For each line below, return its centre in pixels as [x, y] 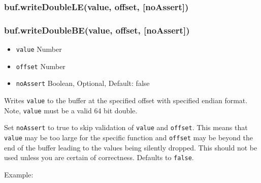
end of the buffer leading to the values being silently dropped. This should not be [131, 147]
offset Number [41, 66]
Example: [19, 174]
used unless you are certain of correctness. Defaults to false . [99, 157]
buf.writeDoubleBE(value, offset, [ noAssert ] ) [97, 30]
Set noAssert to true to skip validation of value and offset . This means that [126, 127]
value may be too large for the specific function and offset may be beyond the [128, 137]
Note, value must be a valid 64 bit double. [71, 110]
